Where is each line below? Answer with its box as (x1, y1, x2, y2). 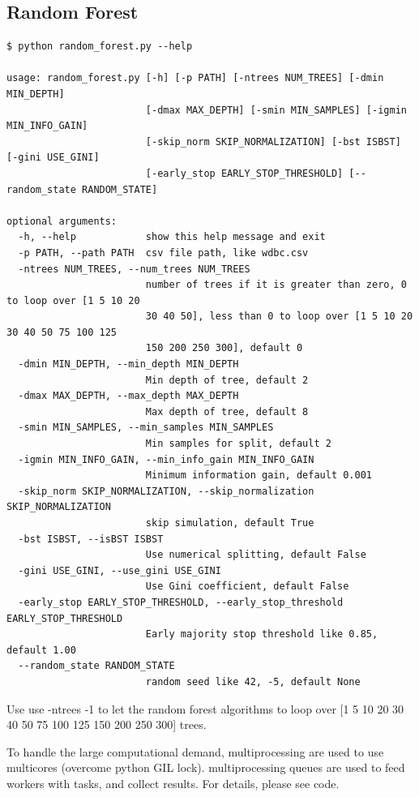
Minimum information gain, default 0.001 (145, 469, 373, 482)
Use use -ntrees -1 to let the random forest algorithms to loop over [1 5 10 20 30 (6, 700, 404, 717)
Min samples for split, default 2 (145, 438, 331, 450)
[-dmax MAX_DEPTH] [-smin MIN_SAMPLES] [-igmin (145, 104, 407, 116)
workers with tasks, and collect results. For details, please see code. (6, 774, 340, 791)
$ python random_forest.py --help (6, 41, 193, 53)
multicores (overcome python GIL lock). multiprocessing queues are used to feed (6, 759, 405, 776)
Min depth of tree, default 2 (145, 374, 309, 386)
